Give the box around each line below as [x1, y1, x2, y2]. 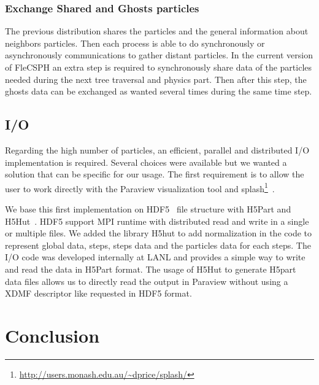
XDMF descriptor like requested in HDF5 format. [5, 287, 192, 300]
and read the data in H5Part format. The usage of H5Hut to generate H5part [5, 262, 296, 275]
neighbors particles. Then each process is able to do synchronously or [5, 36, 265, 49]
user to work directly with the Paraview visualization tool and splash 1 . [5, 180, 275, 195]
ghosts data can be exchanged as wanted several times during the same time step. [5, 85, 312, 98]
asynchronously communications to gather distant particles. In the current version [5, 49, 313, 61]
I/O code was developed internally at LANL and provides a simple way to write [5, 251, 306, 263]
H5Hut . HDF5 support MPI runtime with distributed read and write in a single [5, 214, 309, 227]
